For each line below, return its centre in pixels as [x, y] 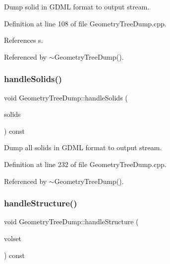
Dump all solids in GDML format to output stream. [83, 147]
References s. [24, 40]
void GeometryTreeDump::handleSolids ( [66, 97]
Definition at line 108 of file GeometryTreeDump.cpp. [85, 23]
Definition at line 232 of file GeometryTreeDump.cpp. [85, 164]
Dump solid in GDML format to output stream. [77, 6]
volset [13, 238]
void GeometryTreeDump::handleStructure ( [71, 221]
